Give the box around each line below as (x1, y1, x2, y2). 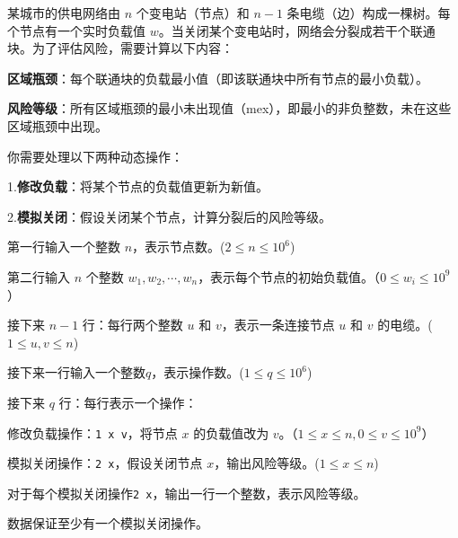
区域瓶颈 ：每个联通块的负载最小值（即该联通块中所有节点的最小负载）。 (7, 68, 428, 87)
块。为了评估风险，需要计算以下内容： (7, 39, 233, 57)
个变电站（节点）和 (136, 4, 250, 22)
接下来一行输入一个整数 (7, 363, 145, 382)
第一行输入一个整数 (7, 237, 120, 256)
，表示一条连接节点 (221, 315, 335, 334)
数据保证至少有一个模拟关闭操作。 (7, 514, 208, 533)
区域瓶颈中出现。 (7, 116, 108, 135)
